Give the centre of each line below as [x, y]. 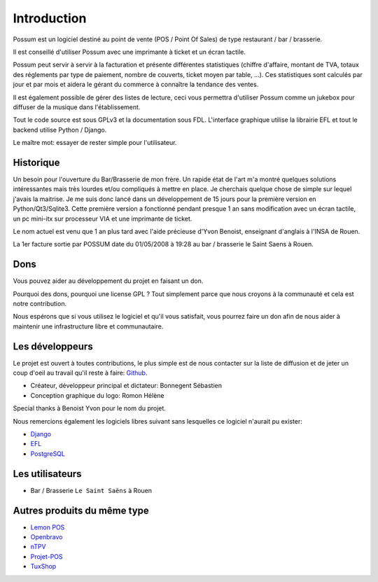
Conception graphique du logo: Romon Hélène [97, 395]
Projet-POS [47, 556]
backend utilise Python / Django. [60, 130]
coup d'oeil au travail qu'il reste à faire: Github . [80, 373]
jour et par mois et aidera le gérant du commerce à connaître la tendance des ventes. [136, 85]
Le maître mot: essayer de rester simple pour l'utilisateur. [95, 143]
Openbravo [47, 537]
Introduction [50, 18]
